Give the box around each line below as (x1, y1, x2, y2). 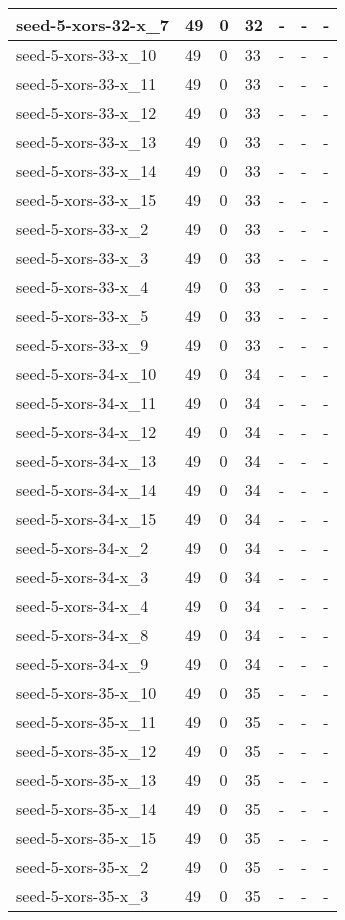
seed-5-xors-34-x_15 (16, 507, 157, 530)
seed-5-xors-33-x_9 (16, 333, 149, 356)
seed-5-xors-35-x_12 (16, 739, 157, 762)
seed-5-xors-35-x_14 (16, 797, 157, 820)
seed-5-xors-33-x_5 (16, 304, 149, 327)
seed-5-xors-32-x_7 (16, 13, 170, 36)
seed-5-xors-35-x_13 (16, 768, 157, 791)
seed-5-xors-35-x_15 (16, 826, 157, 849)
